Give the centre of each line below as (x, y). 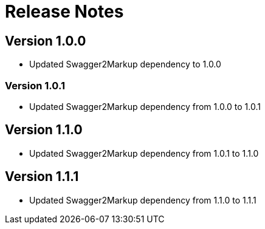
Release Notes (64, 12)
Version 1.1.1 (42, 177)
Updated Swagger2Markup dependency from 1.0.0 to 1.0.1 (145, 106)
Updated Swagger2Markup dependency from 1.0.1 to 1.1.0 (144, 153)
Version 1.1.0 (44, 130)
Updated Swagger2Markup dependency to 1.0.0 (125, 64)
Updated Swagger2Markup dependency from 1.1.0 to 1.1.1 (143, 200)
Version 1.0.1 (35, 85)
